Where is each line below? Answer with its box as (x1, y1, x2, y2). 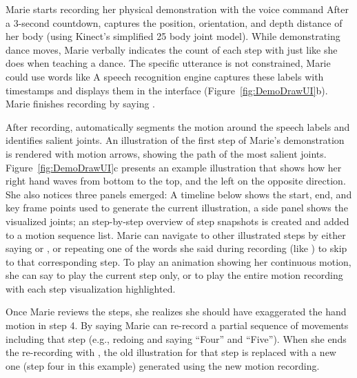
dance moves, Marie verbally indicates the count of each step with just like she (6, 42, 338, 56)
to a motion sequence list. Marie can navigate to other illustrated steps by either (6, 227, 346, 242)
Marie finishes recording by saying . (6, 96, 155, 111)
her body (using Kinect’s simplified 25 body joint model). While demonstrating (6, 29, 340, 43)
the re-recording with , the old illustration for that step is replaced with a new (6, 345, 336, 359)
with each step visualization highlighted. (6, 281, 176, 295)
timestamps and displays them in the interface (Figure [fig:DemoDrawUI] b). (6, 83, 328, 97)
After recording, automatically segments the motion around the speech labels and (6, 119, 350, 134)
